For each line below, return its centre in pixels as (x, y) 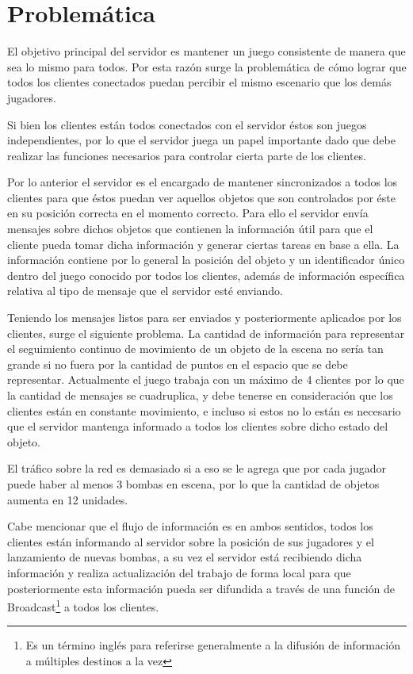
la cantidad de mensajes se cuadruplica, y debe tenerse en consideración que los (200, 395)
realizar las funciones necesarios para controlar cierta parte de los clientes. (187, 155)
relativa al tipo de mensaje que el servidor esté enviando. (145, 291)
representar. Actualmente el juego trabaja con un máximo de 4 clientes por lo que (206, 379)
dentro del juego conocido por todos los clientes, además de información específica (206, 275)
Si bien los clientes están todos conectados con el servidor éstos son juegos (187, 124)
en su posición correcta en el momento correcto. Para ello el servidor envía (188, 213)
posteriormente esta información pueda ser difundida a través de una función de (201, 588)
